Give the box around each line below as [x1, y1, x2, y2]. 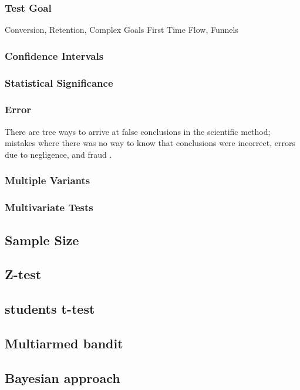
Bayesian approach [5, 368, 120, 386]
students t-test [5, 300, 95, 318]
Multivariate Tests [5, 200, 93, 215]
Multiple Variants [5, 173, 90, 188]
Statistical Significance [5, 75, 113, 90]
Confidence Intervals [5, 48, 104, 63]
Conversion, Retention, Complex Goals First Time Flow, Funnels [5, 23, 238, 36]
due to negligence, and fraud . [5, 148, 112, 160]
